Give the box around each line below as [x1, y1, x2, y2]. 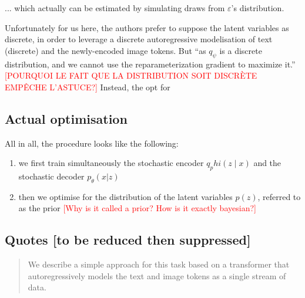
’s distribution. [231, 2, 284, 13]
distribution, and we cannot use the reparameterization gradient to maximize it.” [5, 57, 296, 70]
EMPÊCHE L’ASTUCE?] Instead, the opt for [5, 80, 170, 93]
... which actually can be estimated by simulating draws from [5, 2, 225, 13]
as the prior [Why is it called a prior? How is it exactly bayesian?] [18, 202, 256, 214]
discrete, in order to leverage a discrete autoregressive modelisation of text [5, 33, 273, 45]
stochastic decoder [18, 170, 85, 182]
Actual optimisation [5, 109, 128, 127]
